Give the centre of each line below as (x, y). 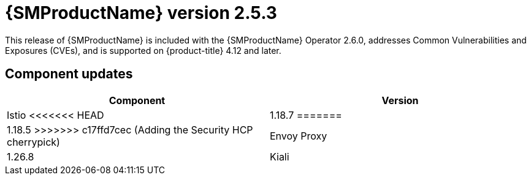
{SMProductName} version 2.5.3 (141, 13)
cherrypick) (33, 142)
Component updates (69, 74)
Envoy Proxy (299, 136)
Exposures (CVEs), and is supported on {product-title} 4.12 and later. (143, 50)
